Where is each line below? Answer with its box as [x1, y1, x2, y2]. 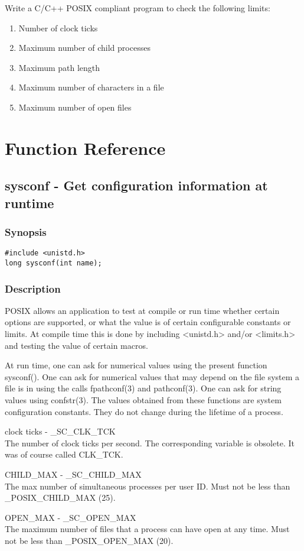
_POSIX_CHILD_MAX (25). [5, 491, 116, 504]
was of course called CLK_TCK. [5, 448, 123, 461]
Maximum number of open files [18, 101, 132, 113]
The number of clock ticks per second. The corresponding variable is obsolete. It [5, 436, 295, 449]
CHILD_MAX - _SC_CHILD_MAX [5, 468, 142, 480]
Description [5, 281, 61, 296]
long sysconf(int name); [5, 258, 102, 267]
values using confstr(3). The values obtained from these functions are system [5, 394, 282, 406]
